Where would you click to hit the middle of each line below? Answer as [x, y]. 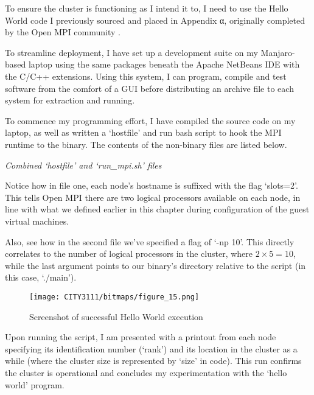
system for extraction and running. [70, 100]
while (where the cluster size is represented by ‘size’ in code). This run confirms [153, 361]
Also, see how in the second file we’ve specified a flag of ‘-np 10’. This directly [150, 241]
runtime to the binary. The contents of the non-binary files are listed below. [146, 144]
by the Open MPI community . [63, 32]
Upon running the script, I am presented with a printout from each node [141, 337]
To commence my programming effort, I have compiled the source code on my [150, 120]
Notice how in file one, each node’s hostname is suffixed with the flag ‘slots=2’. [152, 185]
